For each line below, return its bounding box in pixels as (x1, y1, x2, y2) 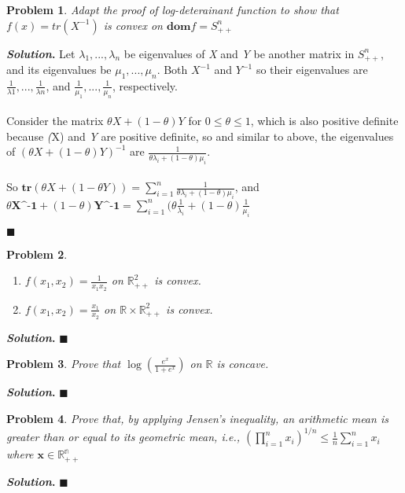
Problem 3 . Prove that (6, 355, 121, 372)
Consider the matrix (6, 112, 104, 129)
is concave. (216, 355, 269, 372)
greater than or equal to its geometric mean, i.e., (6, 429, 241, 445)
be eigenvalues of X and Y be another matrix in (123, 45, 355, 61)
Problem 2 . (6, 245, 68, 262)
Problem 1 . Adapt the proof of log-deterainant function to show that (6, 2, 339, 17)
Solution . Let (6, 45, 75, 61)
